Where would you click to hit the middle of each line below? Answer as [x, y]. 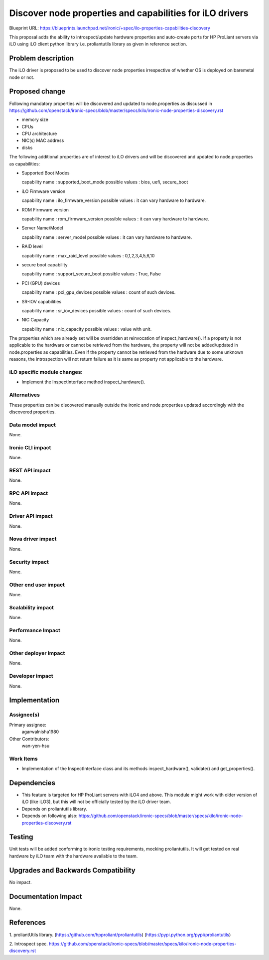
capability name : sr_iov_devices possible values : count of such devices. [96, 310]
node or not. [22, 77]
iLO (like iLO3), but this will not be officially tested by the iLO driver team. [96, 802]
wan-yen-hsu [36, 746]
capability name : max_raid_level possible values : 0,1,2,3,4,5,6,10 [88, 255]
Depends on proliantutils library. [54, 809]
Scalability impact [32, 607]
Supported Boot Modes [46, 173]
